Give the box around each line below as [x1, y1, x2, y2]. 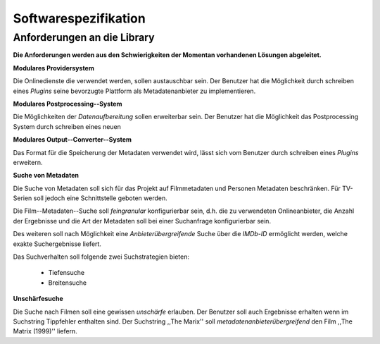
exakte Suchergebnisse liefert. [13, 240, 102, 248]
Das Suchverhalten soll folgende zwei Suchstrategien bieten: [13, 252, 190, 261]
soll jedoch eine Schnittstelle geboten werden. [33, 194, 168, 202]
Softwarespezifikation [13, 11, 146, 26]
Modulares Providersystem [13, 63, 94, 72]
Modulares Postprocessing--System [13, 99, 122, 108]
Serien [13, 194, 32, 202]
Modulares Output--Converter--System [13, 135, 132, 144]
